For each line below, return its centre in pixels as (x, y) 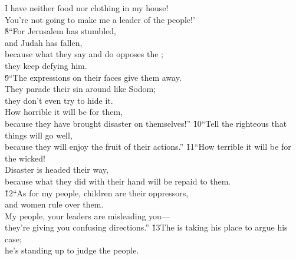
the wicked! (25, 158)
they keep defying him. (46, 65)
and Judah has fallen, (44, 42)
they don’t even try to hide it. (59, 100)
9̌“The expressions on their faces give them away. (93, 77)
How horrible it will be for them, (64, 112)
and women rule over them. (54, 204)
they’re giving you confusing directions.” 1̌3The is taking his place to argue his (146, 227)
